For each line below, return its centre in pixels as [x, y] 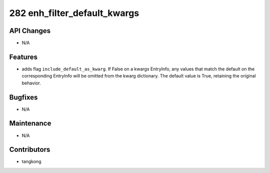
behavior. [31, 83]
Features [23, 57]
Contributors [30, 150]
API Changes [30, 31]
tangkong [31, 161]
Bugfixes [23, 97]
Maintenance [30, 123]
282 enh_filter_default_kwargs [74, 13]
